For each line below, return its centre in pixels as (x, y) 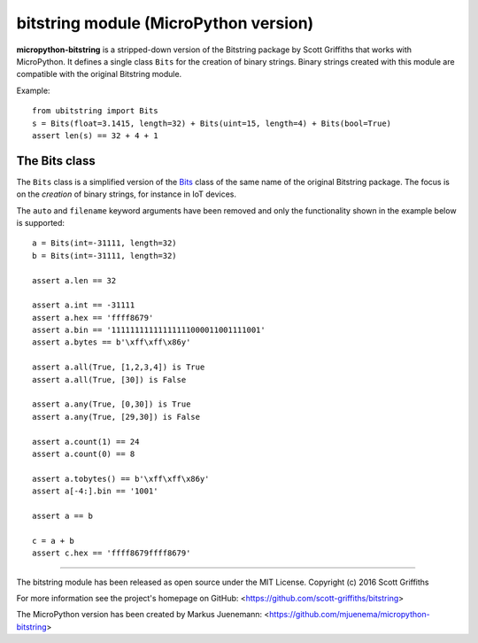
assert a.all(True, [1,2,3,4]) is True (119, 367)
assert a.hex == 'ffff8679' (93, 318)
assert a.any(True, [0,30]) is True (112, 404)
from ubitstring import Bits (95, 111)
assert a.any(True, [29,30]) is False (116, 417)
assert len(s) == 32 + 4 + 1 (95, 136)
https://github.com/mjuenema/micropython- (349, 615)
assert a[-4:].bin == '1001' (95, 491)
